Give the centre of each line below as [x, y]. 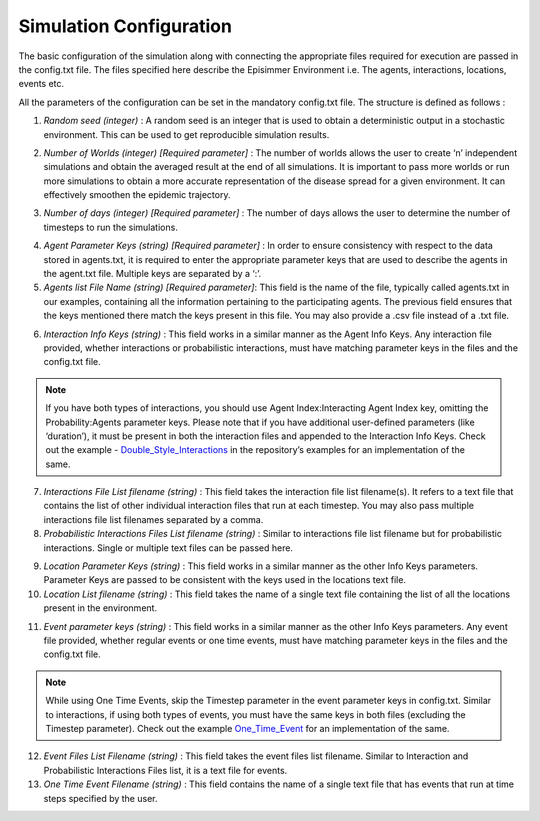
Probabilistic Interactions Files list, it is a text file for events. [165, 770]
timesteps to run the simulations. [111, 227]
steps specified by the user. [100, 798]
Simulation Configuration [125, 26]
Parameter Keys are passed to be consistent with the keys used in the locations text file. [225, 580]
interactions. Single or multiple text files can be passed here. [168, 547]
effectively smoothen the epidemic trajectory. [137, 195]
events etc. [41, 84]
